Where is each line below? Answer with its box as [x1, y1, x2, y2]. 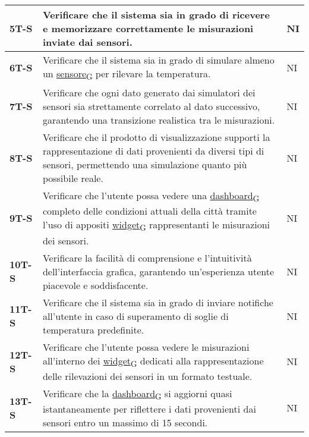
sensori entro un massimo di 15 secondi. [42, 415, 208, 429]
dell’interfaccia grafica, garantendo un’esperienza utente [42, 264, 275, 278]
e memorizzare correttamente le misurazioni [42, 21, 254, 35]
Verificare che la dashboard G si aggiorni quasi [42, 386, 232, 402]
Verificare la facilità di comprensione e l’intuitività [42, 250, 252, 265]
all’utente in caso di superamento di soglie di [42, 309, 229, 323]
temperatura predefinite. [42, 322, 144, 337]
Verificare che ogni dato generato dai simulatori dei [42, 86, 256, 100]
